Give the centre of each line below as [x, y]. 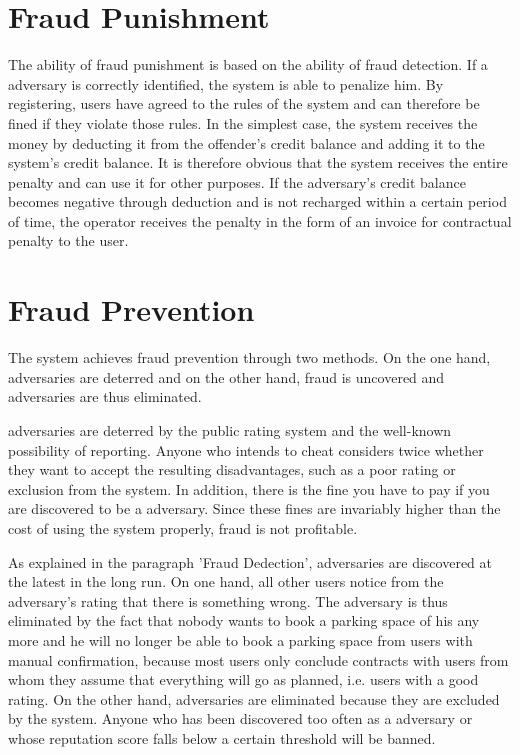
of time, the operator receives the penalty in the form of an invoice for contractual [260, 220]
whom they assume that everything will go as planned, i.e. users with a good [243, 679]
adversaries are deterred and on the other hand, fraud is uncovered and [226, 376]
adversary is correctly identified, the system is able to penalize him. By [226, 83]
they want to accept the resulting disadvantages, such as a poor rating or [232, 469]
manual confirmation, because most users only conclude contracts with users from [258, 659]
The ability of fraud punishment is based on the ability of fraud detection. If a [248, 64]
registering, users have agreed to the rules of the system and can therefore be [244, 103]
